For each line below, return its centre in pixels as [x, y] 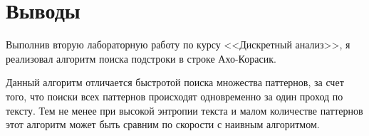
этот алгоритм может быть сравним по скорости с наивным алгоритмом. [163, 124]
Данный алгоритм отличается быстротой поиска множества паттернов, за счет [175, 82]
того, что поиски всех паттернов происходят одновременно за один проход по [175, 96]
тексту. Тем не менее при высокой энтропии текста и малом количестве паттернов [184, 110]
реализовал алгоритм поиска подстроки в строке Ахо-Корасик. [141, 58]
